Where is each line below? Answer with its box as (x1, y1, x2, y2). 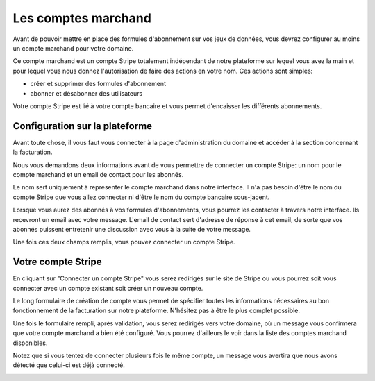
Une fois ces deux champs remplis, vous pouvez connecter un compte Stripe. (12, 238, 235, 246)
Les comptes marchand (12, 10, 152, 26)
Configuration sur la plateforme (12, 120, 153, 132)
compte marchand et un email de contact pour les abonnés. (12, 170, 184, 178)
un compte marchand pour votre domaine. (12, 44, 134, 52)
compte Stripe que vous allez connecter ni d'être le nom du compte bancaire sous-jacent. (12, 193, 270, 201)
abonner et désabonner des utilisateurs (30, 89, 143, 97)
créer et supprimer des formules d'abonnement (30, 80, 167, 88)
